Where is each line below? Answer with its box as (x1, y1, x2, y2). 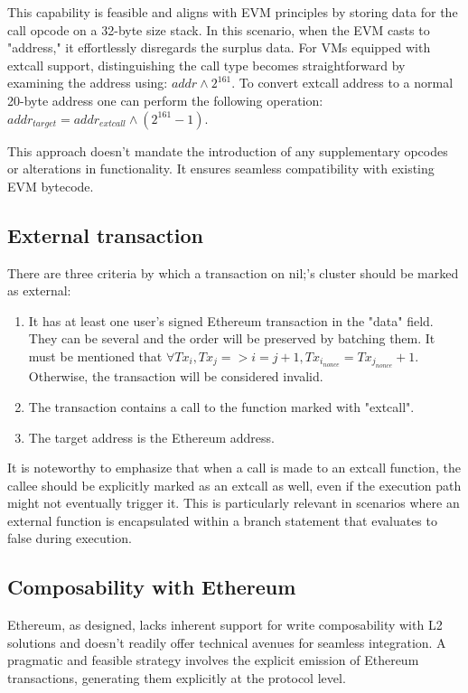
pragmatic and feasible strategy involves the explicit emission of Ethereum (7, 651, 419, 670)
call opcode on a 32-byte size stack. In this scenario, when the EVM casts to (7, 20, 430, 39)
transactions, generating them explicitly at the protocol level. (7, 669, 346, 688)
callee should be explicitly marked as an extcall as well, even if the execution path (7, 475, 462, 494)
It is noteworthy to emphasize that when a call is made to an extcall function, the (7, 458, 461, 477)
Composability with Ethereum (7, 573, 296, 601)
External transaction (7, 220, 204, 248)
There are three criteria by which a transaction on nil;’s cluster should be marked (7, 263, 459, 282)
